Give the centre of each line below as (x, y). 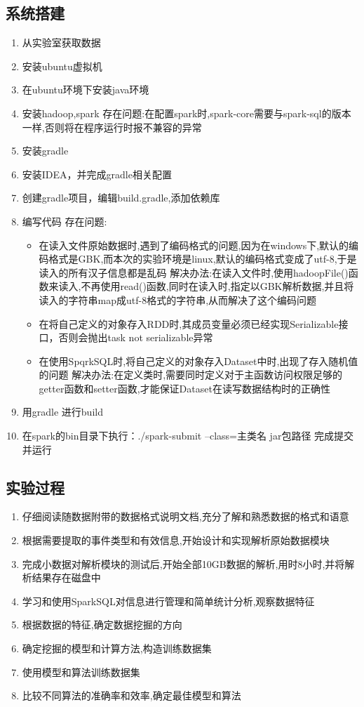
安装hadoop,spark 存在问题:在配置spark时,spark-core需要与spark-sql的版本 (187, 113)
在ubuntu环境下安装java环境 (86, 90)
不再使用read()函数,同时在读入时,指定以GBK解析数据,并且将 (217, 286)
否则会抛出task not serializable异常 (136, 337)
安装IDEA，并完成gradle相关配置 (97, 174)
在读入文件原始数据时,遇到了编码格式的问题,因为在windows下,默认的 (194, 245)
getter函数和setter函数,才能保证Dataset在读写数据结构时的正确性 (184, 388)
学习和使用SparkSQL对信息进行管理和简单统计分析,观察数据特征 (168, 601)
